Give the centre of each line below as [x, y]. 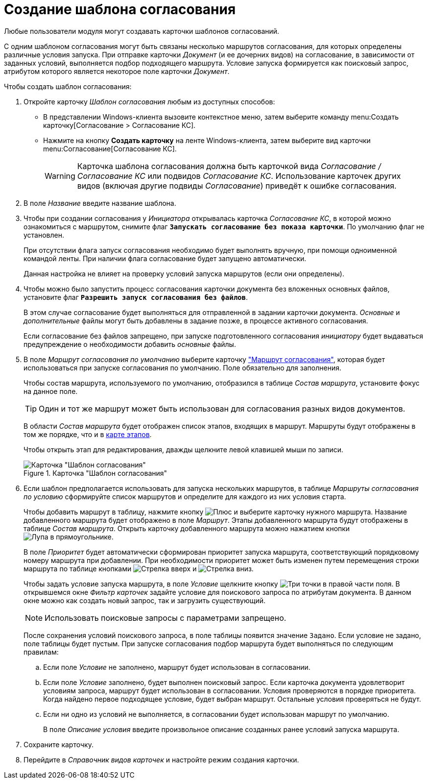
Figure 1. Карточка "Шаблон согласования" [95, 473]
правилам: [41, 652]
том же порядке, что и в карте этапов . [88, 434]
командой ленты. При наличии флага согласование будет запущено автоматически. [165, 258]
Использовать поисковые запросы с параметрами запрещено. [166, 618]
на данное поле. [51, 391]
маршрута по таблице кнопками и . [139, 568]
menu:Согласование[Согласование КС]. [110, 148]
